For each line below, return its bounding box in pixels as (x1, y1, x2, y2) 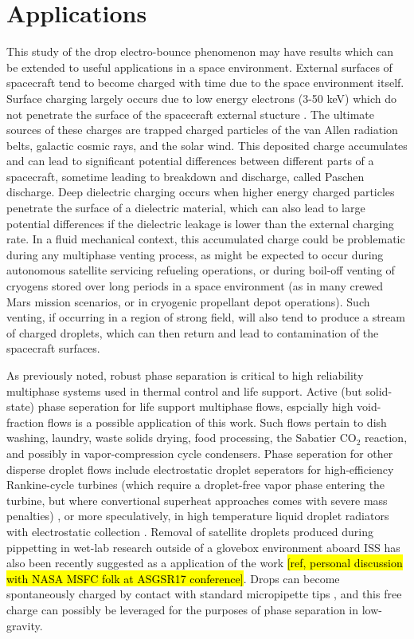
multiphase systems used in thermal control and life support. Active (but (6, 382, 362, 399)
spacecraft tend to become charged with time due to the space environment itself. (6, 74, 404, 91)
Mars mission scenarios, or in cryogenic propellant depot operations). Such (6, 293, 370, 310)
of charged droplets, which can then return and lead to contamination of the (6, 324, 379, 341)
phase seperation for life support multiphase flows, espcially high (37, 398, 353, 415)
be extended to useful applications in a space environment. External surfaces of (6, 58, 393, 75)
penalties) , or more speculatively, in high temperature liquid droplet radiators (6, 507, 389, 524)
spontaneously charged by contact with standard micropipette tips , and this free (6, 586, 402, 602)
